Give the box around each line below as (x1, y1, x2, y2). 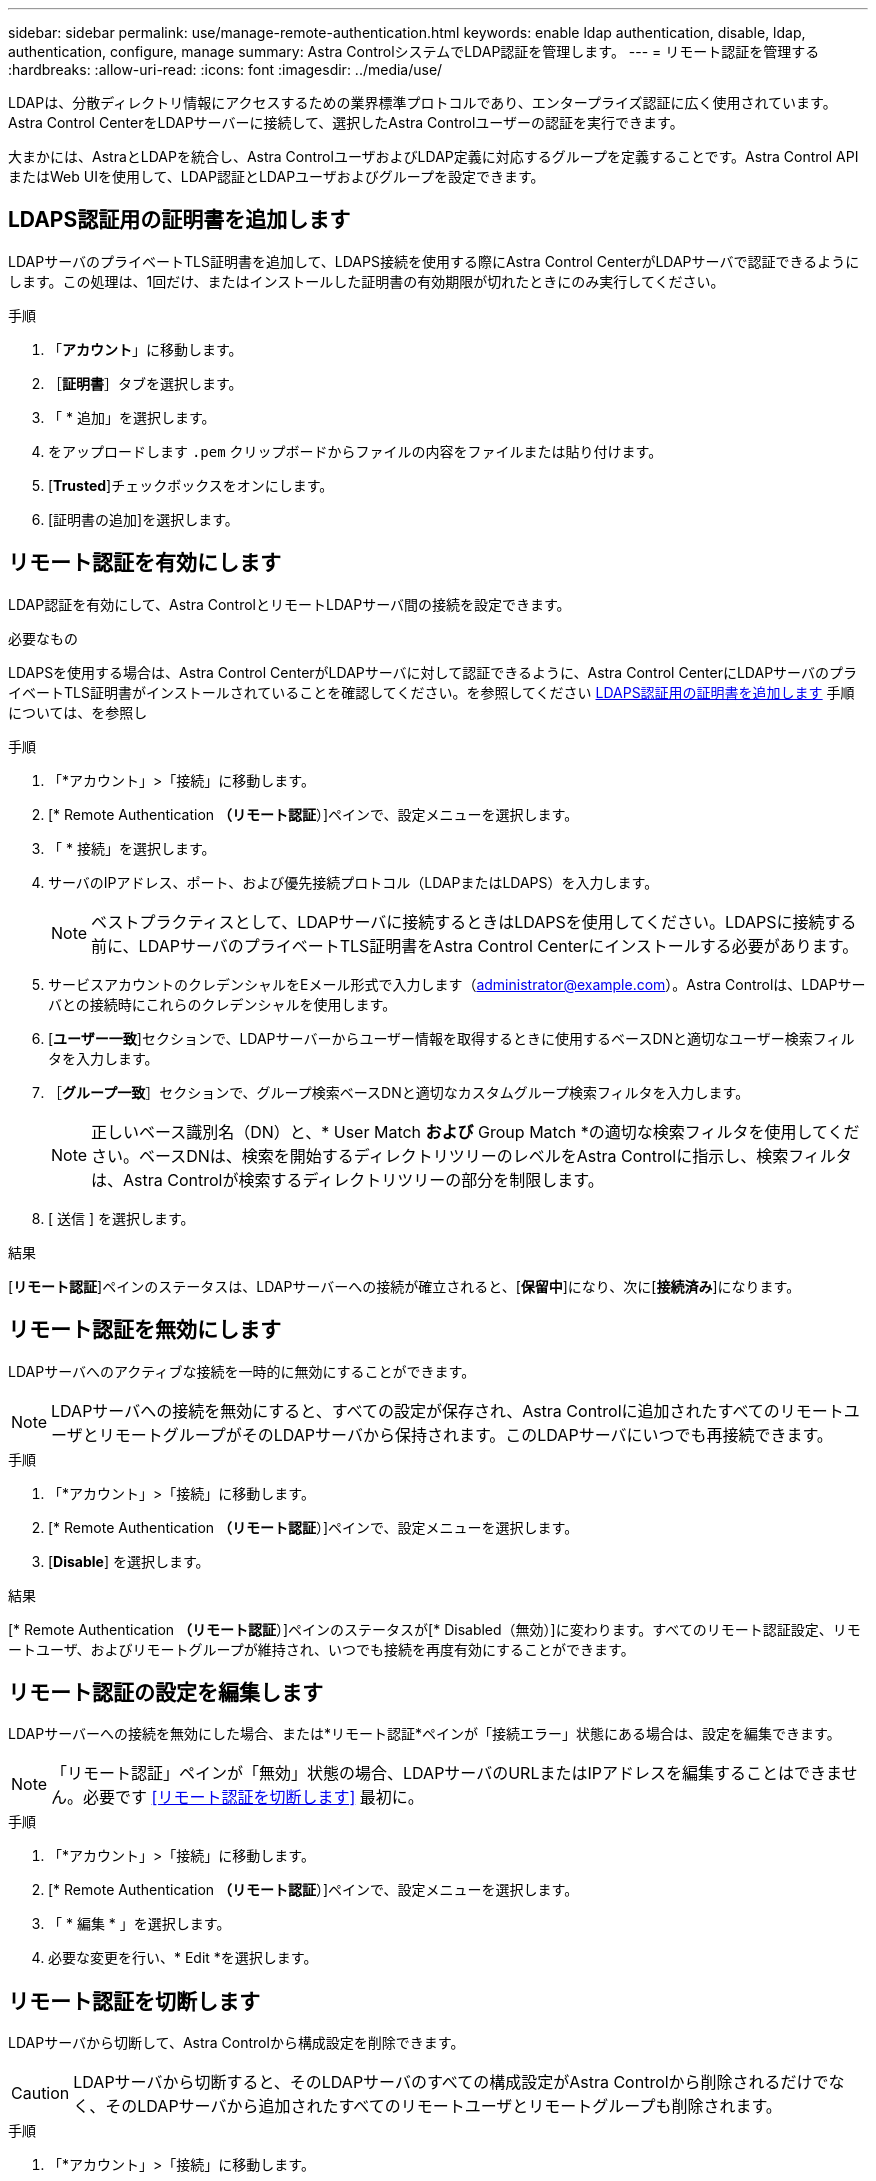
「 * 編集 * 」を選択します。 (48, 1915, 231, 1933)
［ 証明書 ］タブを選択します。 (48, 374, 243, 392)
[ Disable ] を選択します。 (48, 1552, 210, 1570)
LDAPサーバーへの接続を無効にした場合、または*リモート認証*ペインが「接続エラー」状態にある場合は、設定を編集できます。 (8, 1725, 841, 1743)
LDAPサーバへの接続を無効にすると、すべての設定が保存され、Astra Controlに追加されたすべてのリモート (51, 1400, 844, 1421)
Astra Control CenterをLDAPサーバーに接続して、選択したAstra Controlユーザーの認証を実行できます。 (8, 114, 684, 131)
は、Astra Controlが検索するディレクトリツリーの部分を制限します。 (91, 1169, 604, 1190)
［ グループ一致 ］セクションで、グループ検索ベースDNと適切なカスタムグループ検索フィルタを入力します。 (48, 1083, 750, 1101)
